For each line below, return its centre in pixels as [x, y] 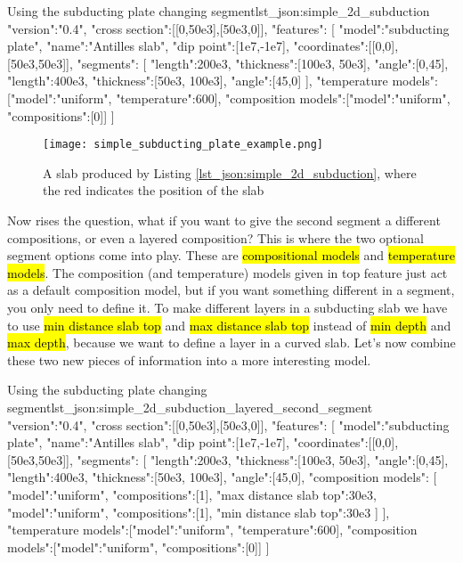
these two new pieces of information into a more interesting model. [189, 359]
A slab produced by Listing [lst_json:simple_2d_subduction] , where [230, 172]
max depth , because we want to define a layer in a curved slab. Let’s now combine [231, 343]
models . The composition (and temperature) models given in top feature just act [227, 272]
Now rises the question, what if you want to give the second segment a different [224, 220]
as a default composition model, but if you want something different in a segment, [231, 290]
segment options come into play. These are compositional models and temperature [231, 255]
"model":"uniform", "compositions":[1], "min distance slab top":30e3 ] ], [199, 512]
